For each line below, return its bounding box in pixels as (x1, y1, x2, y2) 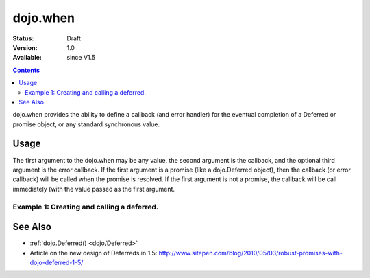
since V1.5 (66, 54, 96, 62)
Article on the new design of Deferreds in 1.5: (29, 248, 158, 257)
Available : (12, 54, 42, 62)
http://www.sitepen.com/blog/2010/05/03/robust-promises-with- (158, 248, 343, 257)
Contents (12, 66, 40, 74)
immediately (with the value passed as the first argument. (12, 185, 175, 193)
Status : (12, 34, 34, 43)
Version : (12, 43, 38, 51)
